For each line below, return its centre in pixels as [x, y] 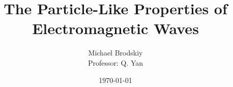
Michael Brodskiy [115, 53]
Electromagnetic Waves [115, 28]
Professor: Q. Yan [115, 62]
